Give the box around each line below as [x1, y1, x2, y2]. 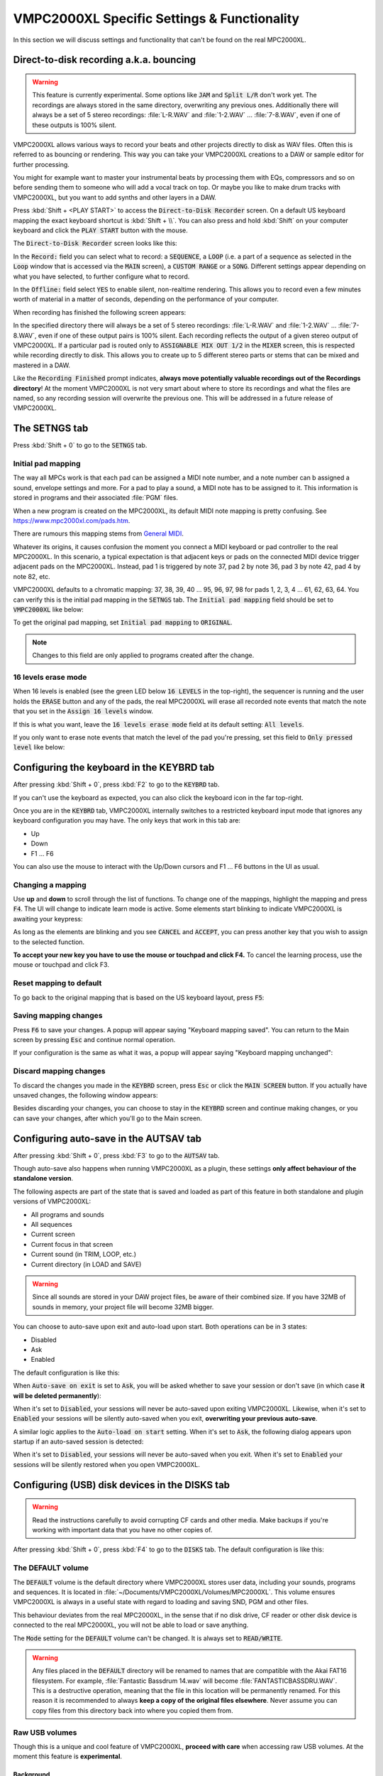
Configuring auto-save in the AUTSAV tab [13, 1132, 202, 1144]
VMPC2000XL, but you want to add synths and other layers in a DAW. [13, 193, 216, 202]
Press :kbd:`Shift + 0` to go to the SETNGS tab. [13, 441, 148, 450]
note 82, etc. [13, 572, 51, 580]
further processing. [13, 160, 70, 168]
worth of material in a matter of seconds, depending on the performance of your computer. [13, 295, 279, 303]
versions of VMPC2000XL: [13, 1197, 91, 1206]
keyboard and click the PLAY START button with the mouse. [13, 226, 188, 234]
